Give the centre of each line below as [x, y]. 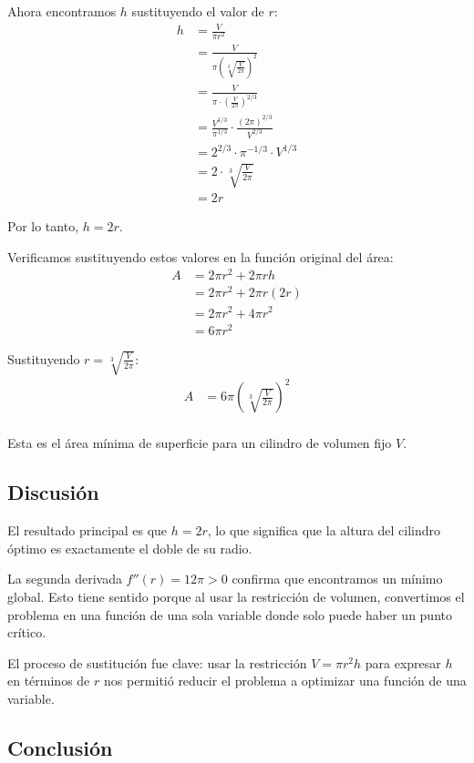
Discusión [53, 492]
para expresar [403, 662]
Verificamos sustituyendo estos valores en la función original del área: [201, 256]
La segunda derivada [65, 579]
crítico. [27, 632]
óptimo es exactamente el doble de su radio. [130, 548]
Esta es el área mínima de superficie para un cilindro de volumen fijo [200, 443]
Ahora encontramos [62, 11]
